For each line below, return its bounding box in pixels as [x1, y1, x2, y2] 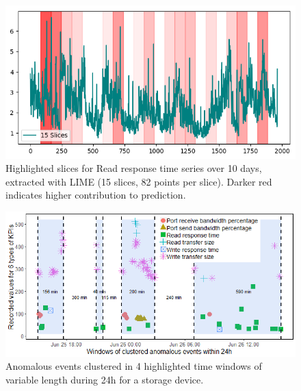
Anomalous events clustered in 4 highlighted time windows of [5, 359, 262, 373]
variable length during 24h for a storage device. [5, 373, 204, 387]
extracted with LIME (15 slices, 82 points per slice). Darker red [5, 174, 272, 188]
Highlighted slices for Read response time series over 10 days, [5, 161, 262, 175]
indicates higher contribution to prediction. [5, 188, 186, 202]
